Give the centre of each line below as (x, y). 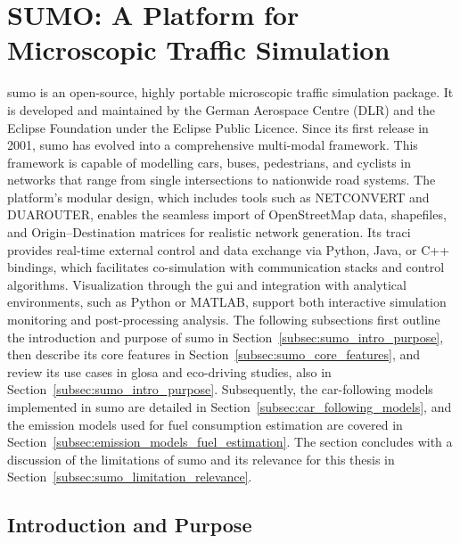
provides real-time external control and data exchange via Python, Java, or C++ (229, 249)
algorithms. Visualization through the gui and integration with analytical (207, 284)
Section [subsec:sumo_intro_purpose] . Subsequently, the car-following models (220, 389)
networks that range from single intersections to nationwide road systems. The (222, 180)
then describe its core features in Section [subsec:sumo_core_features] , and (214, 354)
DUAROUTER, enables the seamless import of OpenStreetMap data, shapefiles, (227, 214)
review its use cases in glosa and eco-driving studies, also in (169, 371)
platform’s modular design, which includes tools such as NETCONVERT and (218, 197)
